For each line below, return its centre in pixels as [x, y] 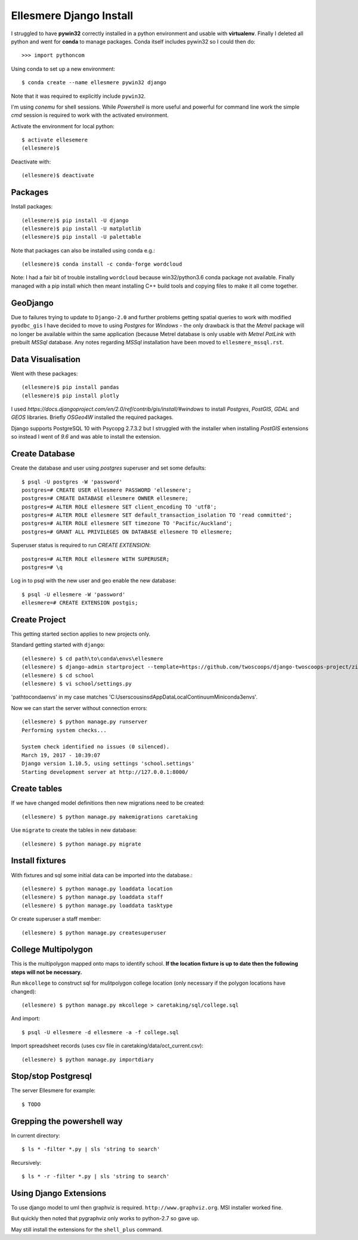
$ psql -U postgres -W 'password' [72, 482]
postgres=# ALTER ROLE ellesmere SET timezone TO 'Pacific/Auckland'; [127, 523]
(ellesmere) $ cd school [58, 675]
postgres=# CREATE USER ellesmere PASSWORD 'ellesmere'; [107, 490]
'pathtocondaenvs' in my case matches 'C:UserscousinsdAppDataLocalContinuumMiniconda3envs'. [134, 697]
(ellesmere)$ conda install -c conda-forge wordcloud [102, 264]
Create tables [37, 789]
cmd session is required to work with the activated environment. [90, 115]
